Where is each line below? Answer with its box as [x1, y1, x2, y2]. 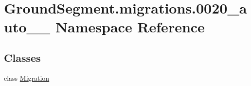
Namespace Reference [55, 17, 205, 37]
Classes [4, 50, 41, 65]
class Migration [4, 72, 50, 83]
